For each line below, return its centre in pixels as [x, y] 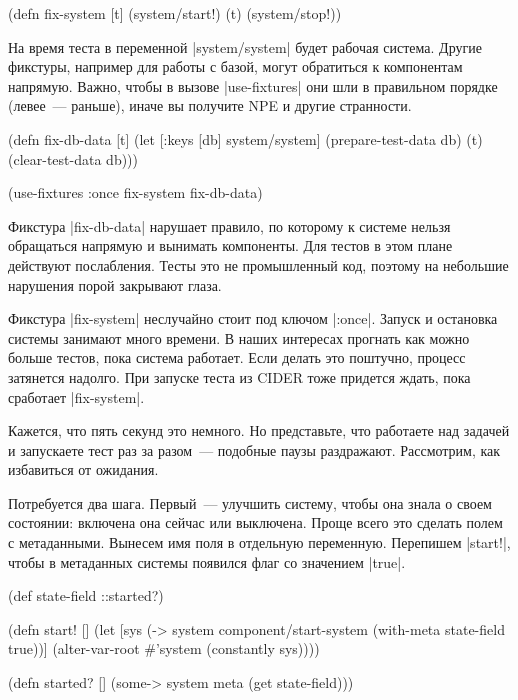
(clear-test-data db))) [73, 158]
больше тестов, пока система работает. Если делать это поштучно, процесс [237, 357]
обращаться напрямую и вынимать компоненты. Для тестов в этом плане [230, 245]
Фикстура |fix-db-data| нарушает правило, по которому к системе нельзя [229, 225]
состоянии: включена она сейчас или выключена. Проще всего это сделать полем [255, 522]
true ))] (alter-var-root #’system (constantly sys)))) [164, 648]
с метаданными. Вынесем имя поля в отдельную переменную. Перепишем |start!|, [259, 542]
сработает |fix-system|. [76, 396]
